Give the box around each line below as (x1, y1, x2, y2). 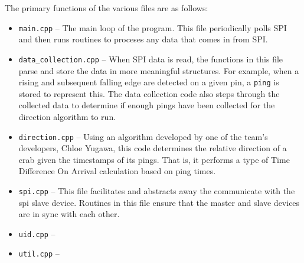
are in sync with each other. (18, 208, 120, 220)
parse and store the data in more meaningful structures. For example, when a (18, 64, 299, 76)
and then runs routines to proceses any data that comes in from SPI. (18, 33, 268, 45)
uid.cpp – (18, 227, 55, 239)
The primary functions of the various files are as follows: (5, 2, 208, 14)
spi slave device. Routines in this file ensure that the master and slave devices (18, 196, 300, 208)
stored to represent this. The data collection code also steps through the (18, 87, 280, 99)
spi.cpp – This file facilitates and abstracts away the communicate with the (18, 184, 295, 197)
